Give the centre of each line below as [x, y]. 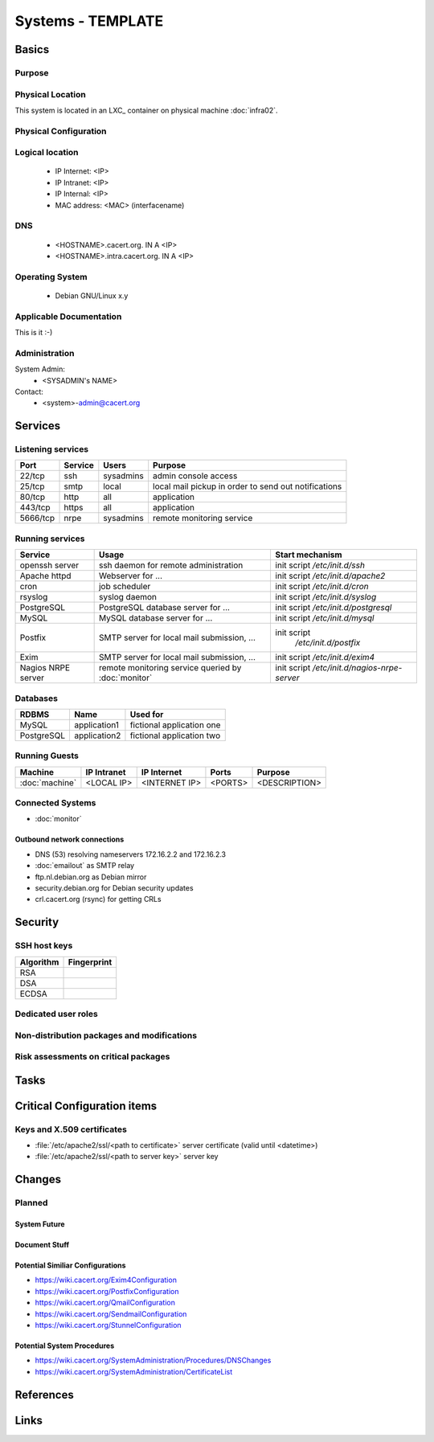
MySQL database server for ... [156, 618]
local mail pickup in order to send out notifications [248, 486]
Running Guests [47, 756]
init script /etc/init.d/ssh [320, 565]
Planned [31, 1203]
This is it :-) [34, 332]
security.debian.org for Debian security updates [114, 888]
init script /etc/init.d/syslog [326, 597]
